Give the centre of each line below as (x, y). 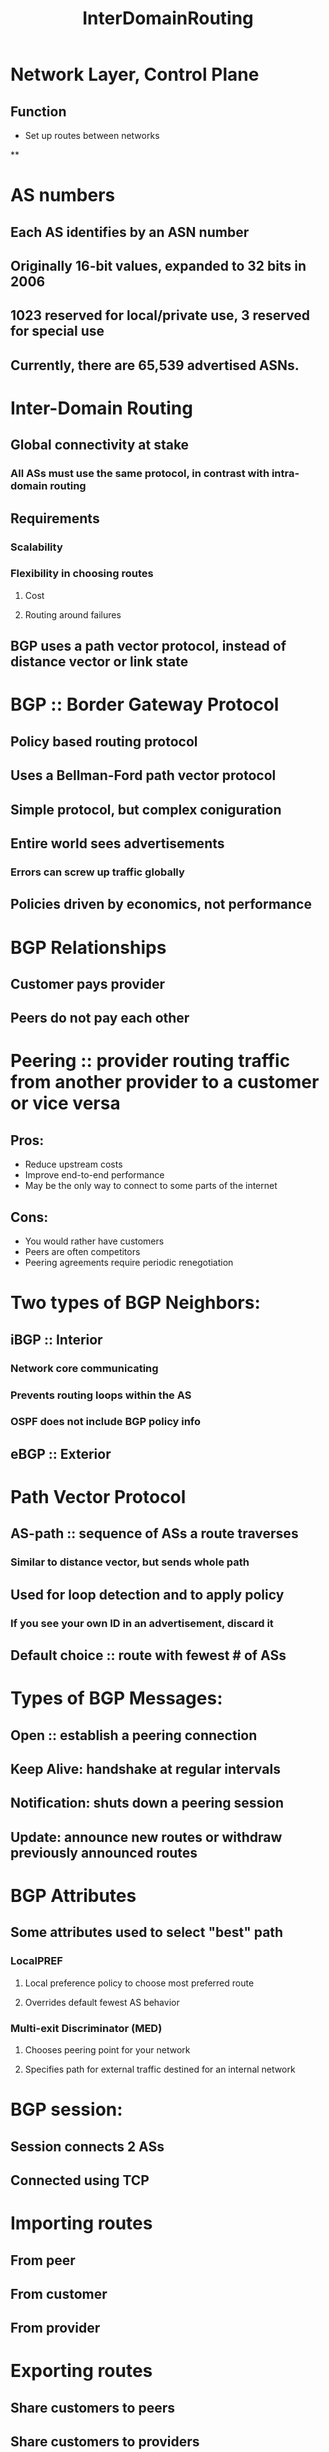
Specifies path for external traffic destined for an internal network (160, 2069)
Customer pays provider (87, 983)
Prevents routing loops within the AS (101, 1395)
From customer (59, 2293)
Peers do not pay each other (100, 1018)
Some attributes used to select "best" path (147, 1932)
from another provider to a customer (165, 1082)
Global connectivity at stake (100, 445)
